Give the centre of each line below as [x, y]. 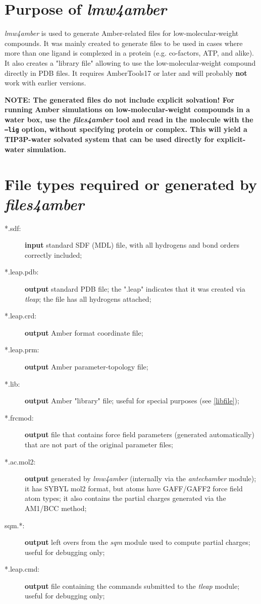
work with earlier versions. [45, 83]
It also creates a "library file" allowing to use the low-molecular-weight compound [130, 62]
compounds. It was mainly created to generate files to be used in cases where [124, 43]
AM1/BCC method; [56, 508]
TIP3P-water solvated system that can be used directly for [110, 139]
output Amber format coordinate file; [84, 332]
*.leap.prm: [22, 350]
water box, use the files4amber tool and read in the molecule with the [129, 119]
